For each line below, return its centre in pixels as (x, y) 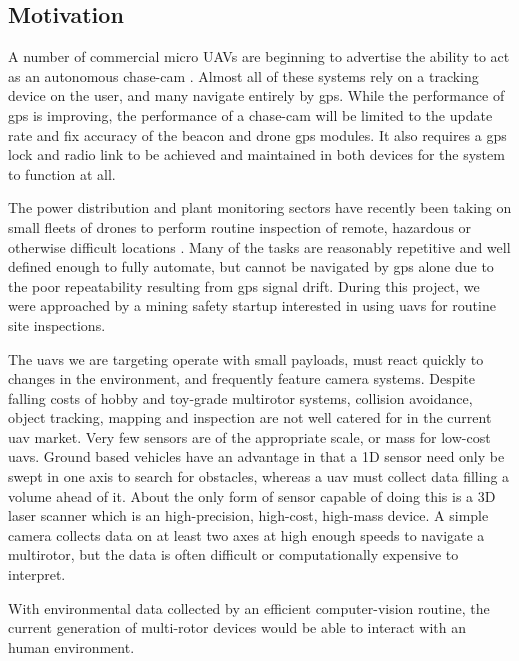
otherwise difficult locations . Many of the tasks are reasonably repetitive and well (259, 246)
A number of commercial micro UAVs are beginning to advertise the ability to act (259, 56)
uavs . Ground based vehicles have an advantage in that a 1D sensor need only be (256, 456)
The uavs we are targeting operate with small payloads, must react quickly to (246, 358)
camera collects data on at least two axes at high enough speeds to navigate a (246, 534)
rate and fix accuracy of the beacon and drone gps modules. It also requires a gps (257, 134)
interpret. (37, 574)
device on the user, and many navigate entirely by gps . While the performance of (256, 95)
